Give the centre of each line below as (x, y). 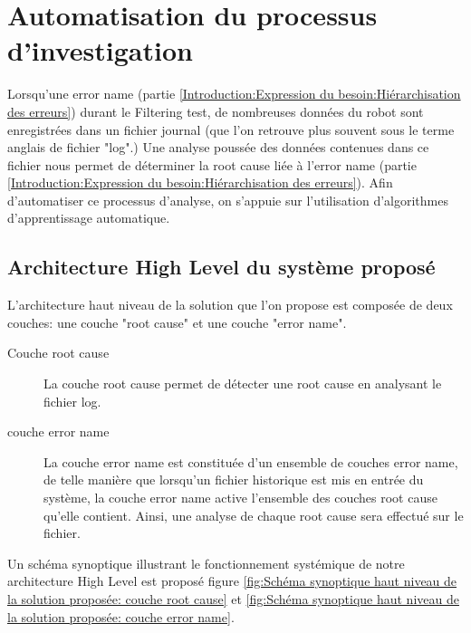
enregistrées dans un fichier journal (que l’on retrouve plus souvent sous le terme (231, 129)
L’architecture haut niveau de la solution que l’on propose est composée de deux (230, 305)
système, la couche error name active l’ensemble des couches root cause (240, 498)
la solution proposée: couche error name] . (121, 616)
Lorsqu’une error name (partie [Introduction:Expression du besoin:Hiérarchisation (234, 94)
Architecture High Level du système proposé (221, 267)
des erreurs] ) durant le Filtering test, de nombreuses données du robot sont (216, 111)
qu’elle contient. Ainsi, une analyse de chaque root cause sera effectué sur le (254, 515)
